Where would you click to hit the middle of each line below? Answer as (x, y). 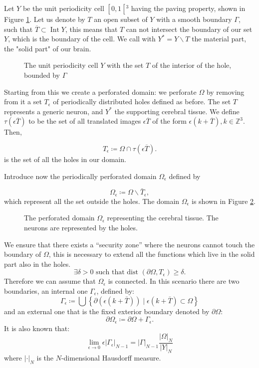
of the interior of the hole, (192, 65)
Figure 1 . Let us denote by (45, 19)
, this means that (91, 29)
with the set (125, 65)
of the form (169, 121)
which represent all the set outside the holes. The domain (92, 201)
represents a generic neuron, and (54, 111)
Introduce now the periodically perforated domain (80, 176)
